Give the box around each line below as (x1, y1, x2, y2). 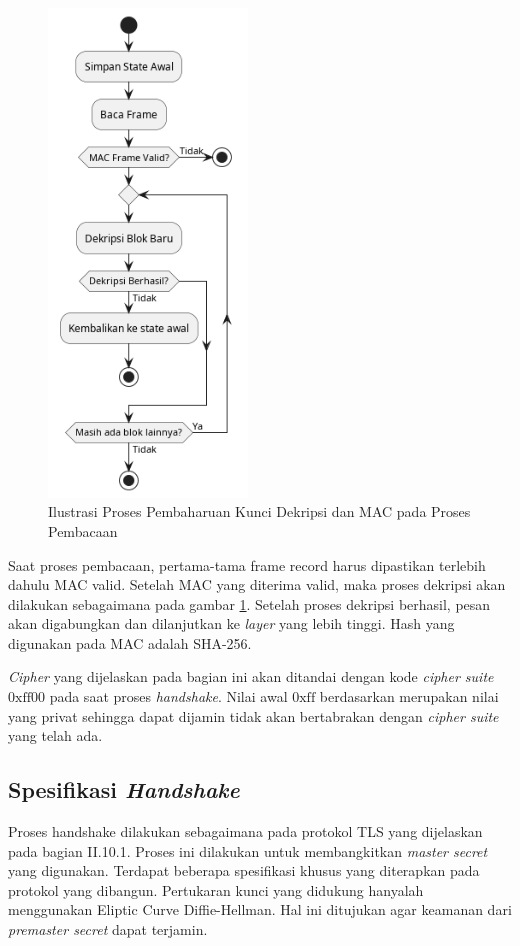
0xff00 (8, 691, 45, 706)
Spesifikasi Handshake (8, 774, 240, 805)
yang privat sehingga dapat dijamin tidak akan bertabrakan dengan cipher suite (8, 705, 499, 726)
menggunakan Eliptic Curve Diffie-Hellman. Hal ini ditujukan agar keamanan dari (8, 899, 512, 920)
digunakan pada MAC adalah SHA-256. (8, 632, 252, 653)
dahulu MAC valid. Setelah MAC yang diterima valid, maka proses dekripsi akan (8, 574, 506, 595)
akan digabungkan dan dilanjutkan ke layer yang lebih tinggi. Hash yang (8, 613, 455, 634)
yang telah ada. (8, 725, 103, 746)
